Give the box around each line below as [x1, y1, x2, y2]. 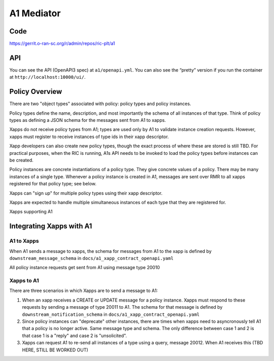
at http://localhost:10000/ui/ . [9, 74, 86, 80]
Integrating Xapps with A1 [9, 222, 92, 231]
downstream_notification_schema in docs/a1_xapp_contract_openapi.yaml [22, 311, 200, 317]
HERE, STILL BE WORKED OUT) [22, 347, 88, 353]
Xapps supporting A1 [9, 209, 53, 215]
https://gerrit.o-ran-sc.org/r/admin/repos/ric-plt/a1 [9, 41, 115, 47]
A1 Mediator [9, 8, 61, 19]
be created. [9, 157, 34, 163]
